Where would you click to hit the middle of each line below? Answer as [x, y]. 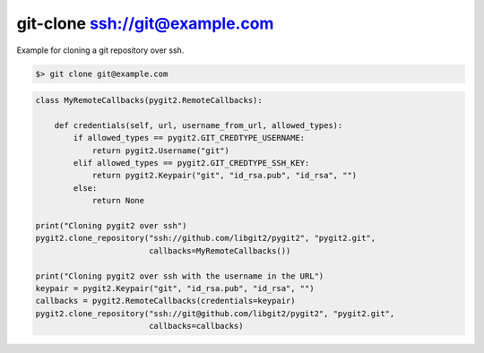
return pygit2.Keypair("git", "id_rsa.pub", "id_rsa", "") [225, 176]
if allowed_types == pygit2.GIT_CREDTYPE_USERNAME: [189, 138]
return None [118, 201]
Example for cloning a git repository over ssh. [100, 50]
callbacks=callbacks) [196, 326]
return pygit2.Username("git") [161, 151]
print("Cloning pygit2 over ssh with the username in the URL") [180, 276]
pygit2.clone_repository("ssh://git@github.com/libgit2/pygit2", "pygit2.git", [215, 313]
